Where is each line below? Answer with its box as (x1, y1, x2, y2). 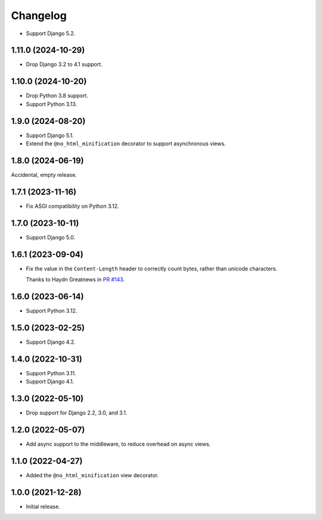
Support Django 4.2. (26, 338, 76, 345)
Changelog (11, 9, 67, 22)
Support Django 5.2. (26, 30, 76, 37)
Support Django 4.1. (26, 378, 75, 385)
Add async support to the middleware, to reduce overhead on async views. (26, 440, 211, 447)
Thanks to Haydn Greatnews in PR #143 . (26, 276, 125, 283)
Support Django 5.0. (26, 233, 76, 241)
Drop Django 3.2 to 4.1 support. (26, 61, 103, 68)
